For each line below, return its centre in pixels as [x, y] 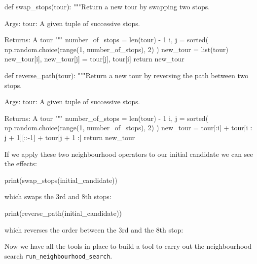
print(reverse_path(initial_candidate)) [63, 213]
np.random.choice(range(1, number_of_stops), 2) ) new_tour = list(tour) [116, 49]
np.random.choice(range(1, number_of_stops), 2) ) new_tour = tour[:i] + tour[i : [128, 128]
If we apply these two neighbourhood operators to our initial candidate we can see [129, 154]
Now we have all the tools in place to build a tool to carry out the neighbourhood [128, 246]
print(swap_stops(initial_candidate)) [61, 180]
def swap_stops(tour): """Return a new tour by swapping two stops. [107, 6]
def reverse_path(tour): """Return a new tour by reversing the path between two [127, 75]
